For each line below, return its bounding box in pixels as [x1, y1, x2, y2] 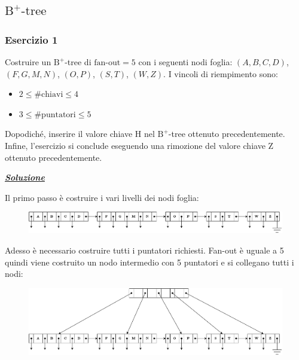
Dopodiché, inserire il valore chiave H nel [5, 127, 155, 140]
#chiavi [34, 90, 63, 99]
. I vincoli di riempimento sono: [163, 67, 278, 80]
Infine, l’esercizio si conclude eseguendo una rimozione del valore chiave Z [5, 139, 274, 151]
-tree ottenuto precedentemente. [168, 127, 285, 140]
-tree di [65, 56, 91, 68]
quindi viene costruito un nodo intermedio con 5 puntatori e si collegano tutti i [5, 255, 294, 268]
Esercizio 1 [5, 32, 58, 47]
